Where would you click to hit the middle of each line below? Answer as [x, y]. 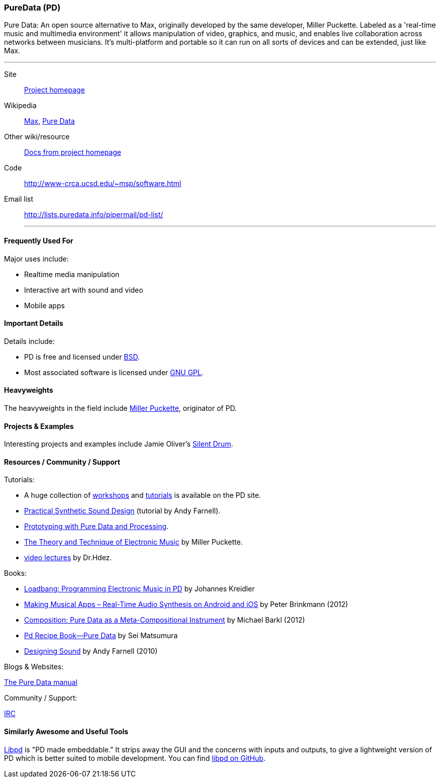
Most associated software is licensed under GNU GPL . [114, 372]
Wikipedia [20, 106]
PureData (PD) [32, 8]
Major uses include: [36, 258]
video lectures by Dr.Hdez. [68, 558]
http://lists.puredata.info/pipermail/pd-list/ [94, 215]
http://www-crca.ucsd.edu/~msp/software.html [103, 184]
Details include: [29, 341]
